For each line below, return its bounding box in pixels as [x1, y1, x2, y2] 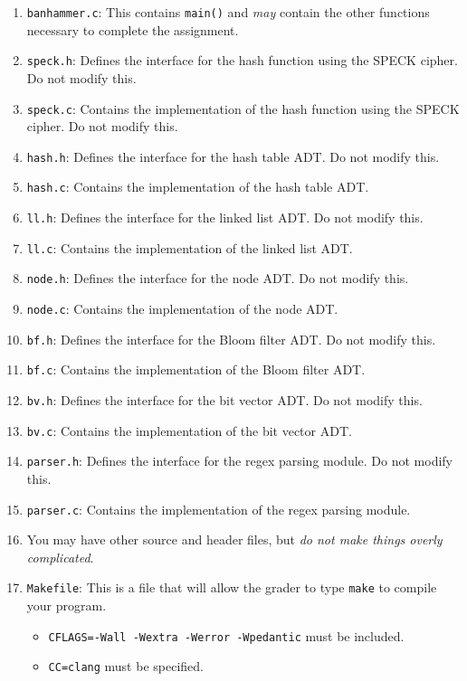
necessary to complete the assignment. [26, 20, 239, 39]
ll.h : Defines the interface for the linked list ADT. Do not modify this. [26, 208, 424, 227]
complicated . [26, 547, 94, 566]
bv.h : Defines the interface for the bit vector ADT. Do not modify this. [26, 391, 423, 409]
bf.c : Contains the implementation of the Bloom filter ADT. [26, 360, 366, 379]
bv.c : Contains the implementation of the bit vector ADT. [26, 421, 352, 440]
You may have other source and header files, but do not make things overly [26, 530, 443, 549]
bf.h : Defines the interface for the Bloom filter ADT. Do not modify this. [26, 329, 436, 348]
